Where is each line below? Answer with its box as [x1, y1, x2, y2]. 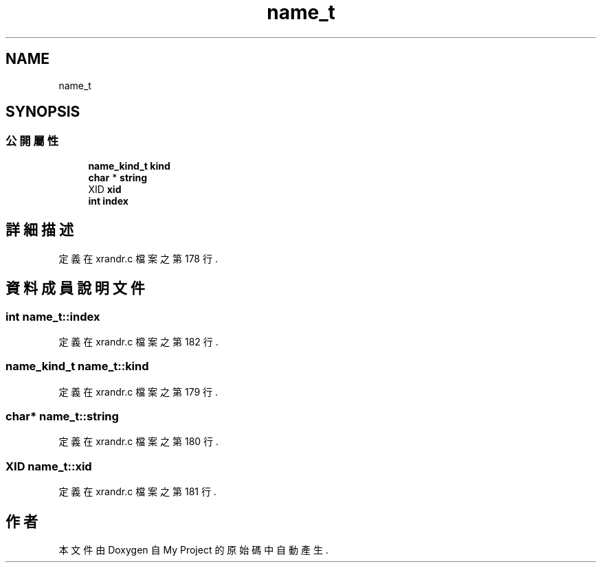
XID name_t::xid [5, 459, 92, 473]
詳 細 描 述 [5, 221, 74, 239]
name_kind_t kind [88, 159, 170, 172]
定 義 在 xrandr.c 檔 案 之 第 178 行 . [58, 252, 218, 264]
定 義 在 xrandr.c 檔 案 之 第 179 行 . [58, 385, 219, 398]
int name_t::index [5, 309, 100, 323]
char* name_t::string [5, 409, 119, 423]
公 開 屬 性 [5, 134, 59, 148]
